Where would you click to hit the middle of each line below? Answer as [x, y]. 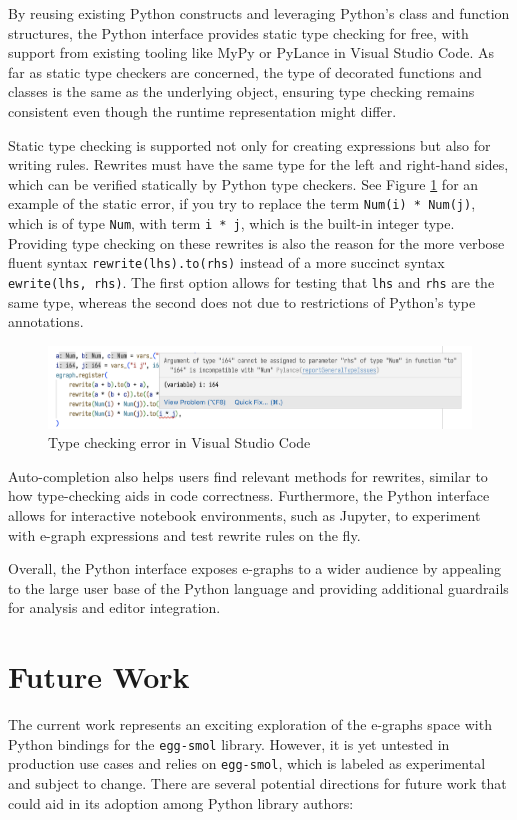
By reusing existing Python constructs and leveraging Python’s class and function [259, 13]
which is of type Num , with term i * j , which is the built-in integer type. [231, 223]
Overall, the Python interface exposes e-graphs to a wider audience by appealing [254, 568]
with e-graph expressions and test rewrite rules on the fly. [184, 534]
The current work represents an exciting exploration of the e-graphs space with [250, 724]
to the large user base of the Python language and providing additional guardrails [258, 587]
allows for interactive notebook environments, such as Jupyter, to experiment [244, 515]
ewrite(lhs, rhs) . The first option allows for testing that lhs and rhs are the [251, 281]
